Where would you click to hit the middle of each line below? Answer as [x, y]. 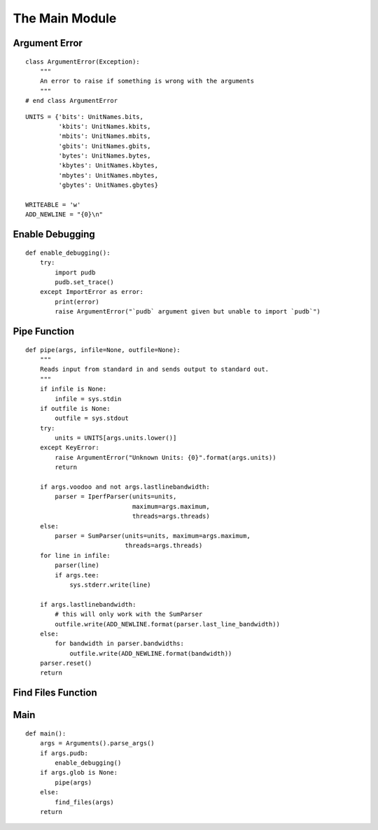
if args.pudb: [64, 753]
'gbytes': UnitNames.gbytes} [108, 185]
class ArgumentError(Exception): [83, 62]
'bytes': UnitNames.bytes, [105, 156]
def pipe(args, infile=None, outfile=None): [103, 350]
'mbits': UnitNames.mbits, [105, 136]
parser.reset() [66, 663]
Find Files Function [55, 693]
